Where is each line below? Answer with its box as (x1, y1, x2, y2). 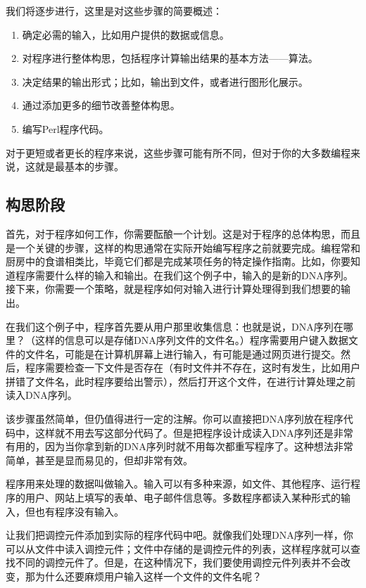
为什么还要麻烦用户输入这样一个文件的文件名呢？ (34, 569, 262, 584)
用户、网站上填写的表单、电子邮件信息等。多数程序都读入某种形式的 (25, 490, 341, 505)
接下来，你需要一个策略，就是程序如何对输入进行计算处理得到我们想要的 (6, 281, 341, 296)
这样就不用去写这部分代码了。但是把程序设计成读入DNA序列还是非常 (34, 425, 353, 440)
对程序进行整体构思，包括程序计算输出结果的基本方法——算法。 (22, 51, 318, 65)
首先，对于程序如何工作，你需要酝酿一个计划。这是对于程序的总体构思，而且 (6, 226, 360, 241)
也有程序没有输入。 (34, 504, 124, 518)
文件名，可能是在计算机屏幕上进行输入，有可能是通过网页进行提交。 (25, 346, 341, 361)
